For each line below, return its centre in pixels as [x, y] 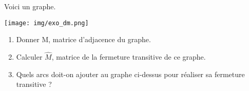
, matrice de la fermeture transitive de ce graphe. [129, 57]
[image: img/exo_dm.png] [46, 23]
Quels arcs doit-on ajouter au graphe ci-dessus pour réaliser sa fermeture [130, 74]
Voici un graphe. [30, 6]
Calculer [29, 57]
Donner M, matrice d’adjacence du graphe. [83, 39]
